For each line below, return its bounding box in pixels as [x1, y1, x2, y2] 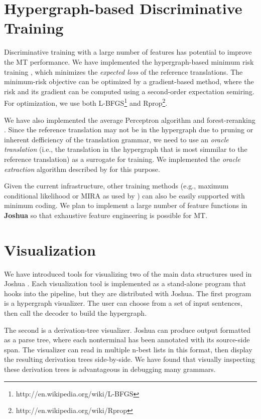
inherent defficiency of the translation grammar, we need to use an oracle [4, 134, 229, 144]
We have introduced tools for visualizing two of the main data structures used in [4, 268, 252, 279]
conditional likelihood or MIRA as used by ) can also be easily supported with [4, 190, 245, 200]
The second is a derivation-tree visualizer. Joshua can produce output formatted [4, 324, 251, 335]
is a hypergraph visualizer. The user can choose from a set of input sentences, [4, 298, 242, 308]
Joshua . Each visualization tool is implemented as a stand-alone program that [4, 278, 246, 289]
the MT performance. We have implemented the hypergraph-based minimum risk [4, 56, 254, 67]
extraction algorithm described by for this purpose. [4, 163, 160, 174]
